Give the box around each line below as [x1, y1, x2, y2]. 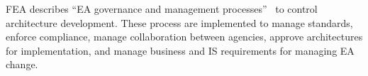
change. [6, 57, 38, 72]
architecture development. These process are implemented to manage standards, [6, 15, 353, 30]
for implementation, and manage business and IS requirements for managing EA [6, 43, 355, 58]
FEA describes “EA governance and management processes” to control [6, 1, 318, 16]
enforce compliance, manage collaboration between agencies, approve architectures [6, 29, 363, 44]
